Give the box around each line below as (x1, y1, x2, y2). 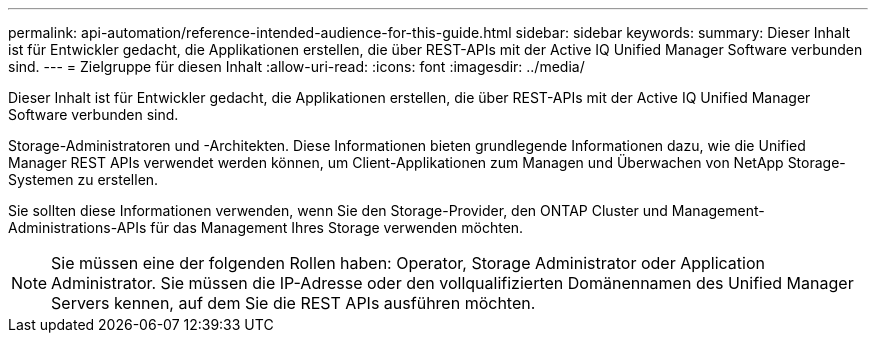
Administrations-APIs (8, 219, 147, 236)
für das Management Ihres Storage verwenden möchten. (150, 219, 524, 236)
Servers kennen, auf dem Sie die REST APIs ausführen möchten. (51, 293, 536, 313)
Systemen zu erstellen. (8, 171, 159, 188)
